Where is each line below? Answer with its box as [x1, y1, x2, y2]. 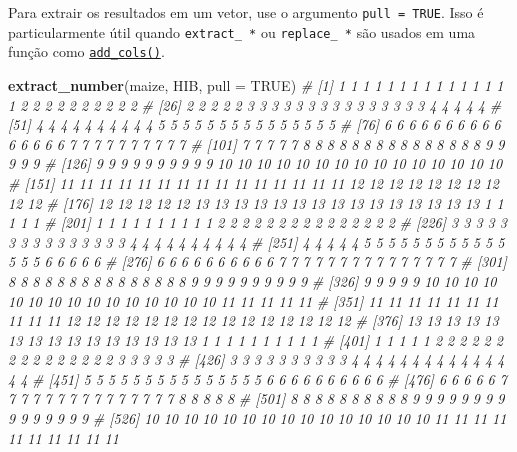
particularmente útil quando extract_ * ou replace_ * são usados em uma [8, 21, 476, 42]
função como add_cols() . [8, 41, 165, 62]
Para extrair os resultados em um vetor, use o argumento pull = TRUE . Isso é [8, 2, 484, 22]
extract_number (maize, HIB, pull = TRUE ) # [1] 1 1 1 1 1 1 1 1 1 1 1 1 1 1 [8, 74, 504, 95]
